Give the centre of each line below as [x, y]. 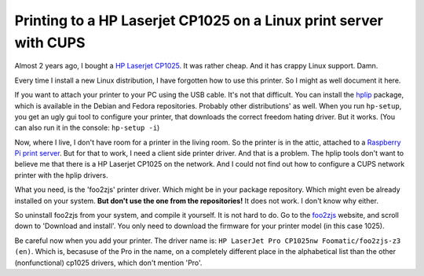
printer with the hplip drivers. [62, 175]
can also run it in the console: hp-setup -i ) [87, 128]
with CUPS [50, 42]
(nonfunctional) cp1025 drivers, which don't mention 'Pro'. [108, 263]
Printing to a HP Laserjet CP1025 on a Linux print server [199, 20]
